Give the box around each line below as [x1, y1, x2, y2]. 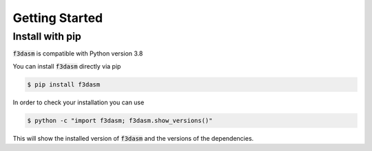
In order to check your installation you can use [12, 98, 145, 106]
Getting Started [12, 10, 103, 25]
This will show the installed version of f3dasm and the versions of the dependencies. [12, 134, 254, 142]
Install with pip [12, 30, 82, 43]
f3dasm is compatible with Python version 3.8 [12, 49, 143, 58]
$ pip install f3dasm [27, 80, 101, 89]
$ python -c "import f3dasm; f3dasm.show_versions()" [27, 117, 213, 124]
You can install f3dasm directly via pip [12, 62, 121, 70]
